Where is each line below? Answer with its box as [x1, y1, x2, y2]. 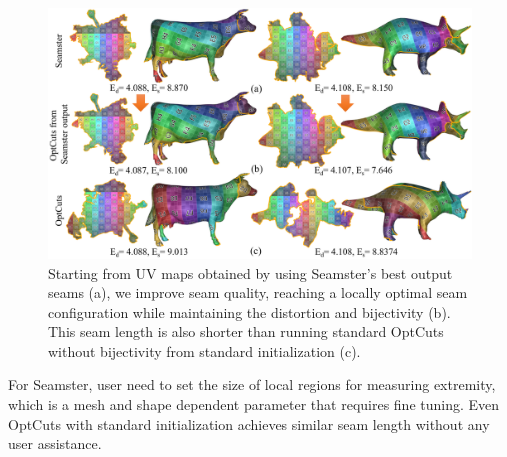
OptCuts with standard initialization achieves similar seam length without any [8, 413, 490, 434]
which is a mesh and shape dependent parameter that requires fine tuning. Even [8, 394, 500, 415]
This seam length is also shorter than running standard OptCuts [48, 321, 444, 342]
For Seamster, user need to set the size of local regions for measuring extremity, [8, 374, 496, 395]
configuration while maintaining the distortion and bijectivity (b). [48, 301, 451, 322]
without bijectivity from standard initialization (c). [48, 340, 361, 361]
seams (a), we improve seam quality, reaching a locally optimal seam [48, 282, 468, 303]
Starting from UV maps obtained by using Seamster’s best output [48, 262, 453, 283]
